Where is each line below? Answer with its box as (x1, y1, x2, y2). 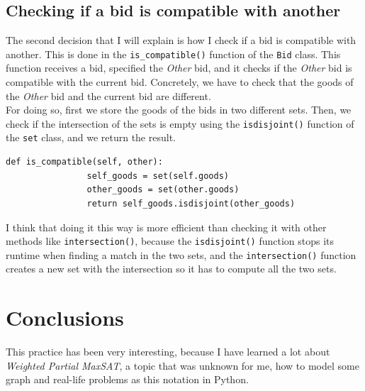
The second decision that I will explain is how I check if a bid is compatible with (6, 33, 356, 48)
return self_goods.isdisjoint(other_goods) (86, 198, 296, 209)
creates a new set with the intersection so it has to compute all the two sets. (6, 261, 337, 276)
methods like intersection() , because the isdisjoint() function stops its (6, 233, 335, 248)
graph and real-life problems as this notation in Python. (6, 372, 249, 387)
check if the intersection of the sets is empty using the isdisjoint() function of (6, 116, 354, 131)
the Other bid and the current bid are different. (6, 88, 211, 103)
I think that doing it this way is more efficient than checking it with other (6, 219, 327, 234)
